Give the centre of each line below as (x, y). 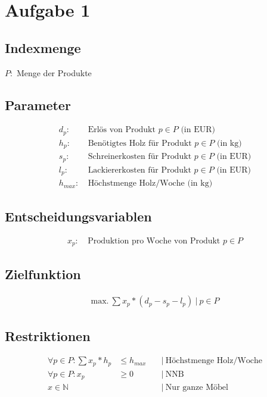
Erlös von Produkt (122, 130)
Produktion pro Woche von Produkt (154, 241)
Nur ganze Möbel (197, 388)
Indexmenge (43, 47)
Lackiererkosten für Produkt (139, 170)
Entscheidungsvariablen (78, 216)
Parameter (38, 104)
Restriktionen (48, 335)
